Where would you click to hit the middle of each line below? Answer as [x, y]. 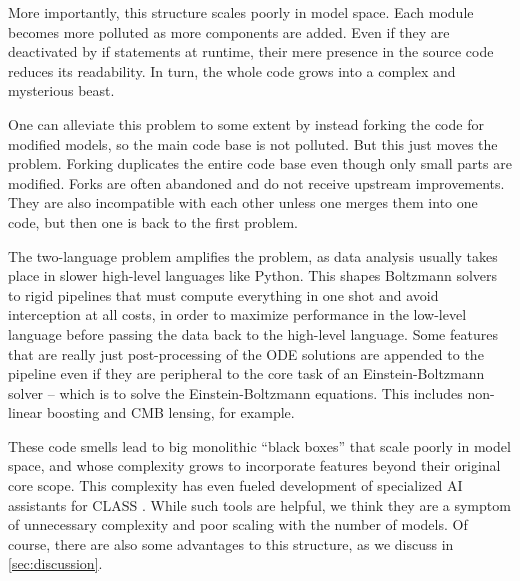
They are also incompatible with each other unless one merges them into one [243, 202]
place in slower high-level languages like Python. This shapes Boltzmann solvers [253, 275]
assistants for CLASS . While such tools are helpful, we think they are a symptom [259, 504]
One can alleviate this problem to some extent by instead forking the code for [246, 123]
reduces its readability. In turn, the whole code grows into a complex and [232, 70]
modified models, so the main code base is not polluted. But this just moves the [253, 143]
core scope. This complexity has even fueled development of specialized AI [235, 485]
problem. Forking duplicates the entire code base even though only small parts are [260, 163]
